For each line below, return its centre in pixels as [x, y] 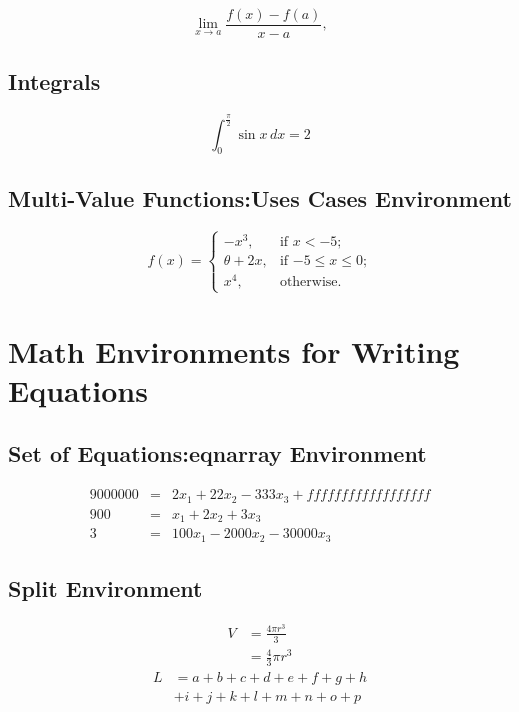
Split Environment [105, 587]
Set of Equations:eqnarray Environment [217, 453]
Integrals [54, 81]
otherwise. [310, 282]
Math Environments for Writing [234, 350]
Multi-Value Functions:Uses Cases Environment [260, 197]
